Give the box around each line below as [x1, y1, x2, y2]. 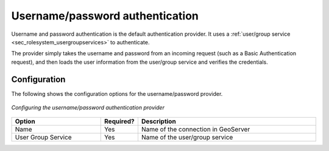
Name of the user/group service [141, 133, 233, 142]
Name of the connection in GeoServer [141, 125, 250, 133]
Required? [104, 117, 135, 126]
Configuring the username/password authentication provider [11, 104, 164, 112]
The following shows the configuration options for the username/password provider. [11, 90, 223, 97]
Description [141, 117, 176, 126]
